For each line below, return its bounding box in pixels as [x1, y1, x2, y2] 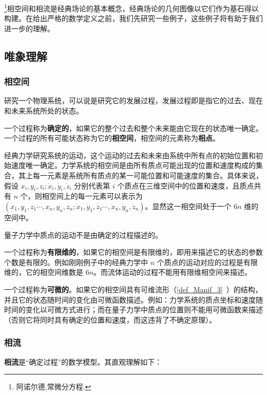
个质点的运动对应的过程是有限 [157, 256, 258, 267]
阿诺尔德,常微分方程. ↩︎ [16, 381, 91, 392]
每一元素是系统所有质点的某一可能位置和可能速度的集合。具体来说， [32, 170, 263, 180]
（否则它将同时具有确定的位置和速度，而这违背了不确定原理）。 [4, 314, 216, 325]
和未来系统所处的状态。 [4, 105, 83, 116]
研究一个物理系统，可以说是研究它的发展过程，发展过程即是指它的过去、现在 [4, 95, 263, 106]
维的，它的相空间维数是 [4, 267, 83, 277]
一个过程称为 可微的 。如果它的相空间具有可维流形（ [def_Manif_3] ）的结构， [4, 284, 262, 294]
